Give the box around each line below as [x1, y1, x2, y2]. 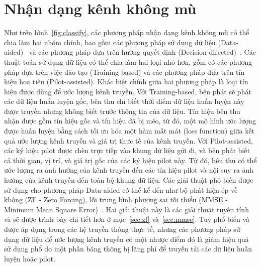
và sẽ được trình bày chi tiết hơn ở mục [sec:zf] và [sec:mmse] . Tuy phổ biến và [4, 214, 250, 224]
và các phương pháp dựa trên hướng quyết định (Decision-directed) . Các [29, 47, 256, 57]
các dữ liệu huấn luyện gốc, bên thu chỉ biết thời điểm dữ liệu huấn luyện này [4, 96, 244, 106]
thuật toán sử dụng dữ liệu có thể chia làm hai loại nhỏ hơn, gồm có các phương [4, 56, 252, 67]
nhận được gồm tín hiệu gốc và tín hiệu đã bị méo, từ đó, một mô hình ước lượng [4, 115, 256, 126]
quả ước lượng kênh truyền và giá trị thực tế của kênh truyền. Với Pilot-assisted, [4, 135, 253, 146]
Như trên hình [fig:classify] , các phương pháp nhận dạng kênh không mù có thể [4, 27, 249, 38]
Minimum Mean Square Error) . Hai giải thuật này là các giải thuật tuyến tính [4, 204, 249, 214]
